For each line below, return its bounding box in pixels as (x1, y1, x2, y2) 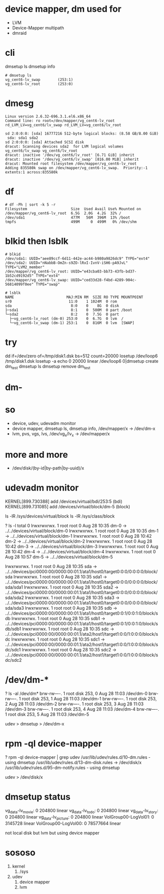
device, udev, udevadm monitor (12, 420, 76, 426)
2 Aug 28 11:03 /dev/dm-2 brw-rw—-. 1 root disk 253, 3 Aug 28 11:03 (5, 701, 144, 707)
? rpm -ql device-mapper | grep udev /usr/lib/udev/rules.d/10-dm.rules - (5, 754, 151, 760)
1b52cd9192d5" (5, 273, 34, 278)
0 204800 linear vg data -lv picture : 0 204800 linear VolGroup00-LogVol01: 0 (5, 814, 154, 821)
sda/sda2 (5, 595, 24, 601)
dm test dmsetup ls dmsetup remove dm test (5, 363, 91, 371)
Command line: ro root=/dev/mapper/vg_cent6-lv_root (5, 118, 115, 123)
